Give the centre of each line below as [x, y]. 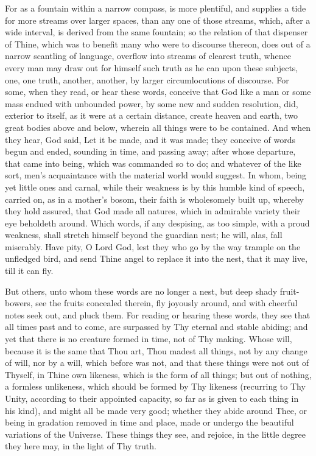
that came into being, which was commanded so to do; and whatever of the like [153, 163]
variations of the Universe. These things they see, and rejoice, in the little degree [156, 434]
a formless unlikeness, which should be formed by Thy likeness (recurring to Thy [155, 386]
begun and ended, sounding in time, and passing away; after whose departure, [150, 151]
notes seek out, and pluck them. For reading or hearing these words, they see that [158, 314]
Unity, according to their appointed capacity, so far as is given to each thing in [152, 398]
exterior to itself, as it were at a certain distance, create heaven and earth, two [152, 115]
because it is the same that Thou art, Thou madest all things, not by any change [156, 350]
